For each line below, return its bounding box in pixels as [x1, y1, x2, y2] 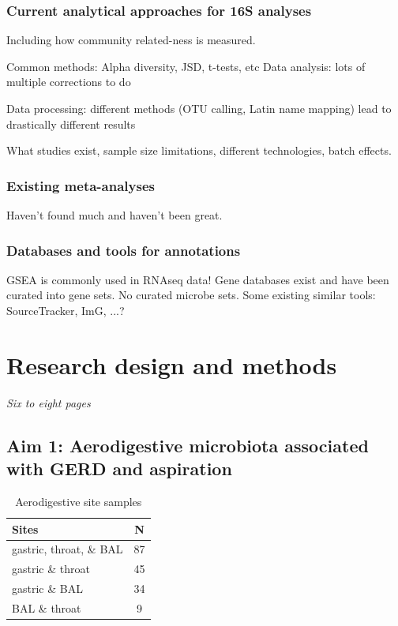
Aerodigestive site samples [15, 493, 142, 509]
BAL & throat [12, 599, 81, 616]
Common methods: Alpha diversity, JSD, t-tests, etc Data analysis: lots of [6, 58, 366, 74]
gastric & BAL [12, 580, 83, 597]
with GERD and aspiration [6, 456, 232, 481]
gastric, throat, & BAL [12, 541, 123, 557]
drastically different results [6, 115, 136, 132]
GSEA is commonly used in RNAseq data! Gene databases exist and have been [6, 271, 389, 287]
